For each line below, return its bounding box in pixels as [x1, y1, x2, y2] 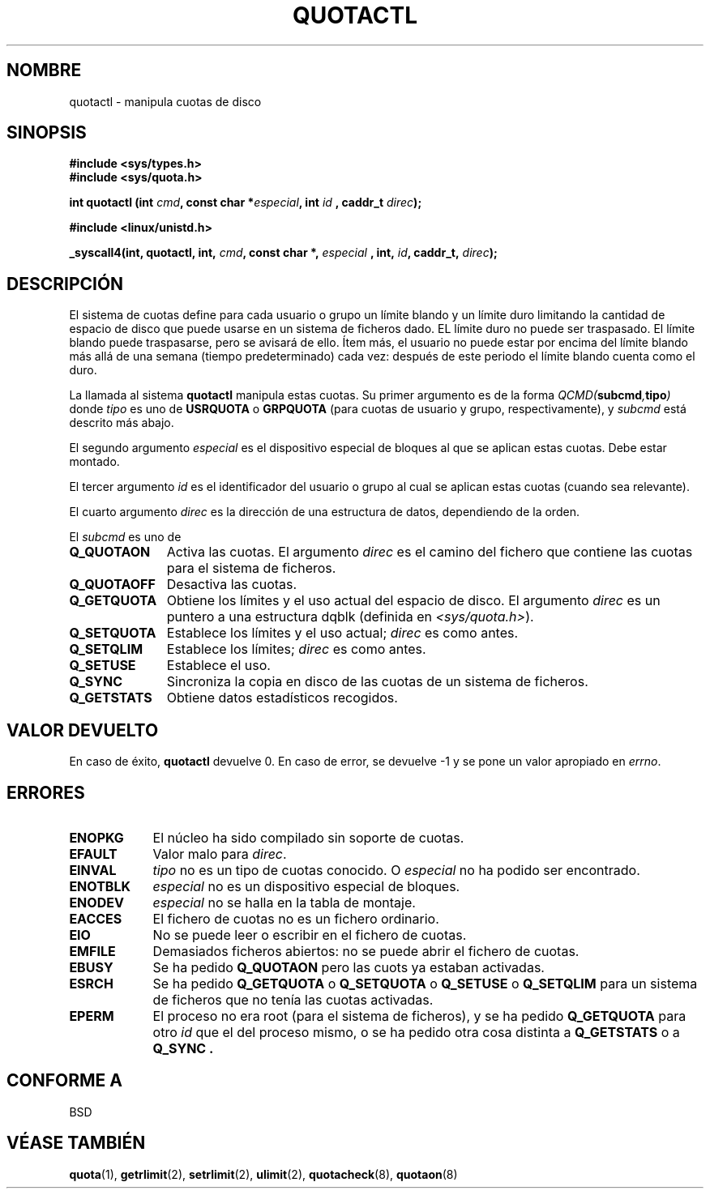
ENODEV [69, 894, 124, 911]
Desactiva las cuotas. [166, 576, 297, 593]
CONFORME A [6, 1070, 122, 1091]
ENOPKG [69, 829, 124, 846]
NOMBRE [6, 60, 82, 81]
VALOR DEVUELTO [6, 719, 159, 740]
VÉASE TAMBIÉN [6, 1133, 146, 1154]
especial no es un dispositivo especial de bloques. [152, 877, 460, 894]
